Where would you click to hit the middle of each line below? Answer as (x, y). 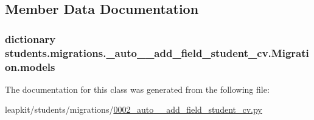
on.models (30, 66)
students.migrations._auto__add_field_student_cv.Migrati (157, 52)
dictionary (30, 38)
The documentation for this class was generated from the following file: (137, 89)
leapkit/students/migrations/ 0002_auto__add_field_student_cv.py (134, 109)
